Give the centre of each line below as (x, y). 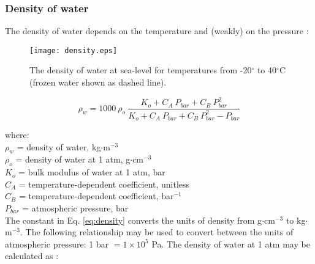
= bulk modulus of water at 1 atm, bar (92, 172)
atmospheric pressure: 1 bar (57, 244)
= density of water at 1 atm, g (73, 159)
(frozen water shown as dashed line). (98, 82)
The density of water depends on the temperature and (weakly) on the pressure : (157, 31)
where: (17, 135)
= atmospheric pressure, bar (75, 207)
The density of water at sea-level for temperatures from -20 (141, 70)
